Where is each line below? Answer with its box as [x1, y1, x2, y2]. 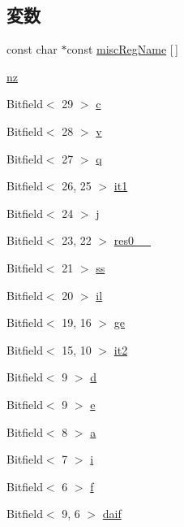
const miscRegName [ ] [66, 41, 178, 58]
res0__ [113, 232, 152, 249]
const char [6, 41, 58, 58]
